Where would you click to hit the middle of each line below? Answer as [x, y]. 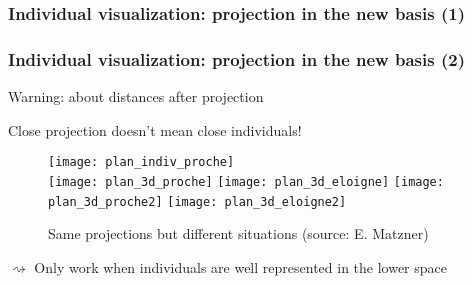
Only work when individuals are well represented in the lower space [240, 266]
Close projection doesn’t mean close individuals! [155, 129]
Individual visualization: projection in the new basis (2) [236, 58]
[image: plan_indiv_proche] [141, 162]
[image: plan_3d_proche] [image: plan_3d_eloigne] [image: [246, 181]
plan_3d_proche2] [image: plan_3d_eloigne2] [197, 201]
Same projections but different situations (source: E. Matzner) [238, 233]
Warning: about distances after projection [136, 96]
